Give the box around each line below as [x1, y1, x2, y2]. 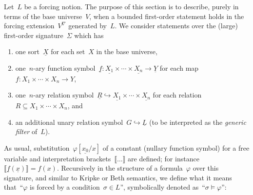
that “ [4, 182, 23, 192]
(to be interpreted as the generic [149, 117, 246, 127]
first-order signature [4, 30, 63, 40]
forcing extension [4, 20, 55, 31]
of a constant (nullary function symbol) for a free [102, 142, 250, 153]
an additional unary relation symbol [15, 117, 123, 127]
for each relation [153, 90, 202, 100]
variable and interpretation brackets [4, 153, 111, 163]
